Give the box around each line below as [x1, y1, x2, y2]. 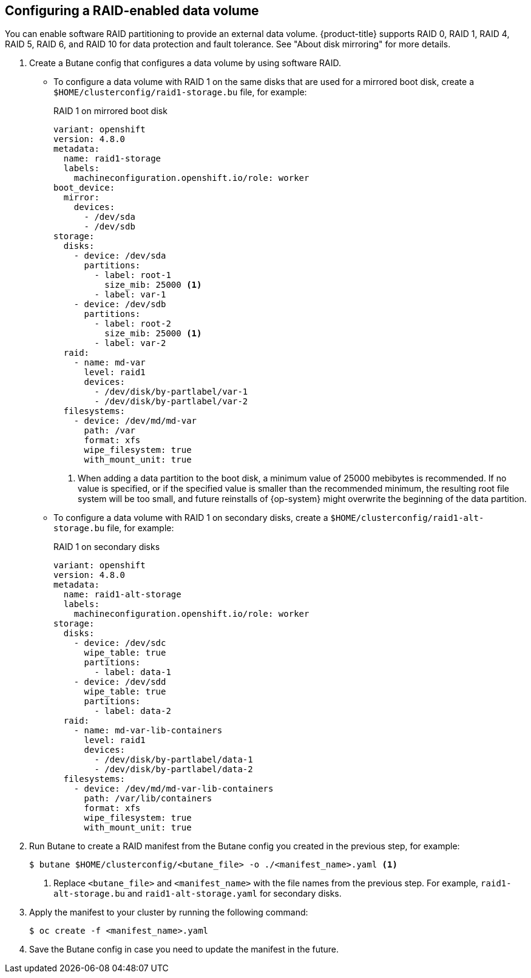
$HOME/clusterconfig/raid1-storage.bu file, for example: [53, 87, 307, 98]
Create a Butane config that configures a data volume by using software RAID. [29, 58, 342, 69]
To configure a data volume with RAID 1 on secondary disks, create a [53, 512, 328, 523]
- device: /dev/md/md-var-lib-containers [73, 784, 274, 794]
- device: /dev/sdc [73, 638, 166, 648]
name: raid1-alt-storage [63, 589, 181, 600]
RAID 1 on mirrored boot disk [53, 106, 167, 117]
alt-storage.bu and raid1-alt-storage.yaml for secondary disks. [53, 888, 342, 899]
